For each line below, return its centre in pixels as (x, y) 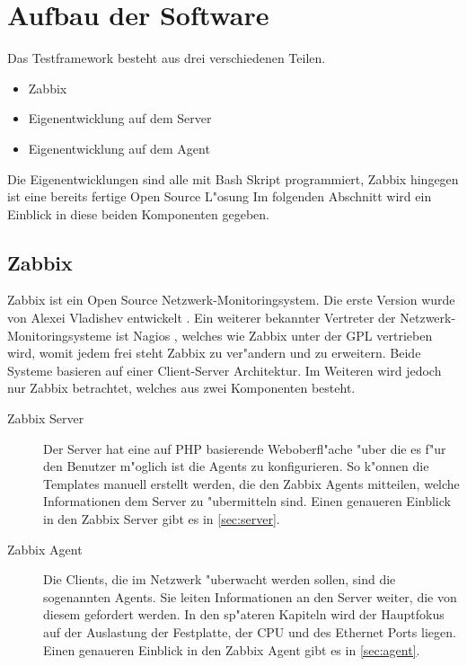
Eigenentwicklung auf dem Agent (119, 148)
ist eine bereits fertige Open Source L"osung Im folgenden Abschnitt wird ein (220, 196)
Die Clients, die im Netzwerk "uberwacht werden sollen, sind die (220, 579)
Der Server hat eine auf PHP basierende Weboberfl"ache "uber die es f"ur (245, 448)
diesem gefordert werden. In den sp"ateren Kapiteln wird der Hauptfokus (244, 614)
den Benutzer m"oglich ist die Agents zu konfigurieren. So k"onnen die (236, 466)
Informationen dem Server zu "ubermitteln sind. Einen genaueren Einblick (247, 501)
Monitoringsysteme (60, 335)
